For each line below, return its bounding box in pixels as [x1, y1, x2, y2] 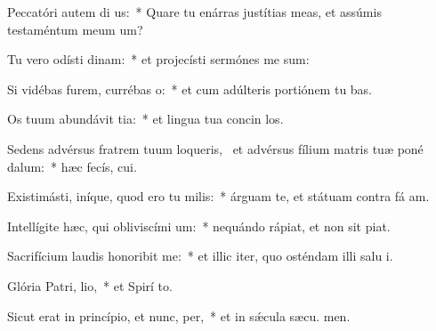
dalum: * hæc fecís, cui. [7, 157, 137, 175]
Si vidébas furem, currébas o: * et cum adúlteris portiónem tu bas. [7, 79, 373, 98]
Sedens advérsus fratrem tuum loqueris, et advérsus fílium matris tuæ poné [7, 139, 424, 157]
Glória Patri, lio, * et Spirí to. [7, 276, 173, 295]
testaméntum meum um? [7, 20, 143, 38]
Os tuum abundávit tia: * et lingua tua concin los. [7, 109, 284, 128]
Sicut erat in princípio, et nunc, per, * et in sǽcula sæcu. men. [7, 306, 351, 325]
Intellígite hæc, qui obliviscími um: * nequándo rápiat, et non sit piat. [7, 216, 391, 235]
